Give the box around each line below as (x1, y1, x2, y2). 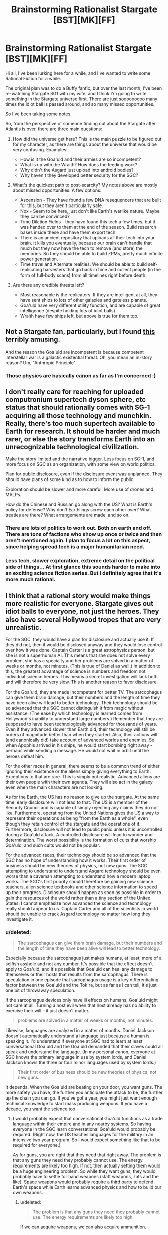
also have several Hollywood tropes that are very (5, 615, 161, 624)
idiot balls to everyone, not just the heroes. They (5, 607, 159, 615)
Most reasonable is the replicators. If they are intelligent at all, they (20, 291, 158, 298)
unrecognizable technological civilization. (5, 443, 139, 451)
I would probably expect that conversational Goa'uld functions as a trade (12, 1116, 163, 1122)
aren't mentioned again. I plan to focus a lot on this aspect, (5, 537, 151, 544)
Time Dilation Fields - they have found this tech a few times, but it (20, 218, 155, 225)
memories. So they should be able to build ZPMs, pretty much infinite (20, 250, 163, 256)
